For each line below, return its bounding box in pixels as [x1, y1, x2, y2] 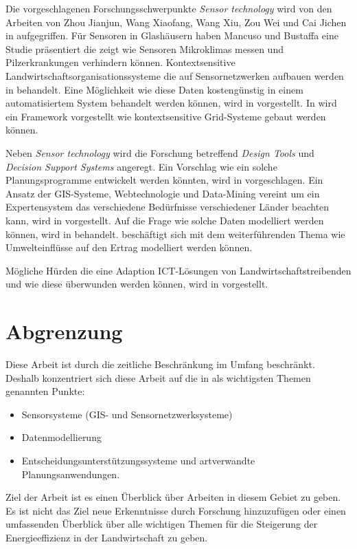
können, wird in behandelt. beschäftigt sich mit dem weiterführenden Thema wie [5, 226, 345, 241]
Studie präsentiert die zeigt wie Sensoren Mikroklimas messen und [5, 41, 284, 56]
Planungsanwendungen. [21, 466, 120, 481]
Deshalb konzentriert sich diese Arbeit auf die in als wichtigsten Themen [5, 370, 311, 385]
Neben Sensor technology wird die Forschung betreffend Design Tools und [5, 145, 314, 160]
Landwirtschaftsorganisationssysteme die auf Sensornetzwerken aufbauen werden [5, 68, 344, 83]
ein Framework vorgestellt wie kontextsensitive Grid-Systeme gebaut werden [5, 109, 326, 123]
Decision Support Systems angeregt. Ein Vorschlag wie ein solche [5, 159, 277, 173]
